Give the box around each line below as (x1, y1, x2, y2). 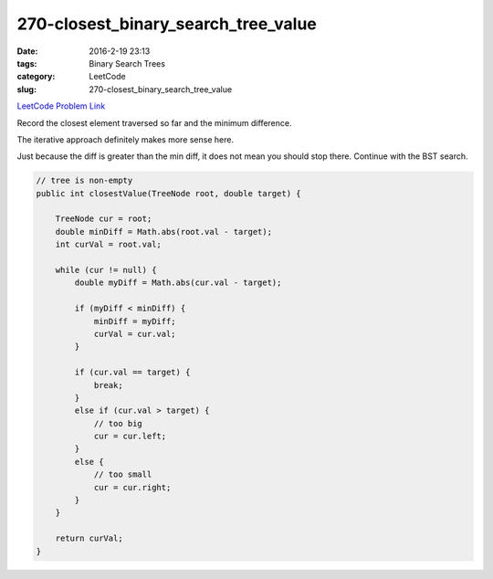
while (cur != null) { (55, 265, 157, 275)
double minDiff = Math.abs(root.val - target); (55, 226, 273, 237)
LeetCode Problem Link (16, 100, 106, 111)
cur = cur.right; (93, 482, 172, 492)
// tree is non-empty (36, 175, 133, 186)
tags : (16, 58, 37, 68)
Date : (16, 46, 38, 57)
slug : (16, 83, 37, 95)
